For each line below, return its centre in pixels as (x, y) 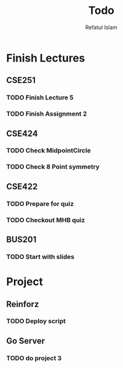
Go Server (26, 340)
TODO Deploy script (36, 321)
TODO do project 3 (34, 358)
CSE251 (21, 80)
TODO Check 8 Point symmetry (53, 167)
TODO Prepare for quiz (40, 203)
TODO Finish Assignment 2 (47, 114)
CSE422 (22, 186)
